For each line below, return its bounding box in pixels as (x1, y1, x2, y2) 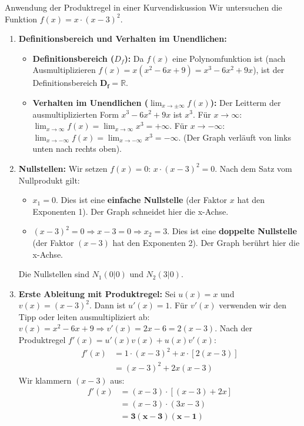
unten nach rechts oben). (32, 142, 122, 155)
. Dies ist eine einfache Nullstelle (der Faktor (55, 194, 228, 206)
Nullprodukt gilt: (18, 174, 80, 186)
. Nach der (215, 322, 252, 334)
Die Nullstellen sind (18, 268, 89, 280)
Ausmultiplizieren (32, 64, 96, 76)
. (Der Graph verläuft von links (178, 131, 291, 143)
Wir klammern (18, 374, 72, 386)
